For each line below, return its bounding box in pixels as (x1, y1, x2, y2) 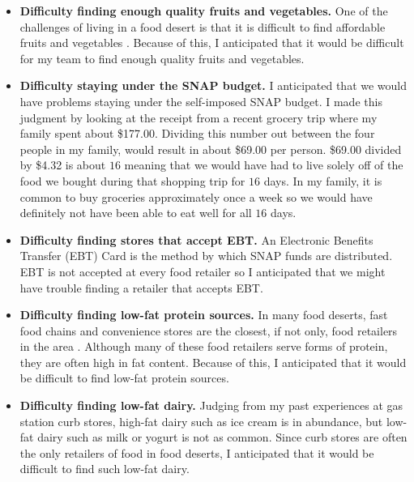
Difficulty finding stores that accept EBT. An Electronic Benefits (19, 231, 373, 248)
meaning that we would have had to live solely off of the (124, 156, 403, 173)
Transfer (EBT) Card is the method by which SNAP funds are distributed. (19, 247, 393, 264)
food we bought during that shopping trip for (19, 172, 245, 189)
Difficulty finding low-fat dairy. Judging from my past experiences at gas (19, 397, 403, 414)
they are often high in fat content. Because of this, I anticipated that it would (19, 353, 407, 370)
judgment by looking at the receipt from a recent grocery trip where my (19, 109, 378, 126)
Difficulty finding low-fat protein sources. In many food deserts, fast (19, 306, 388, 323)
